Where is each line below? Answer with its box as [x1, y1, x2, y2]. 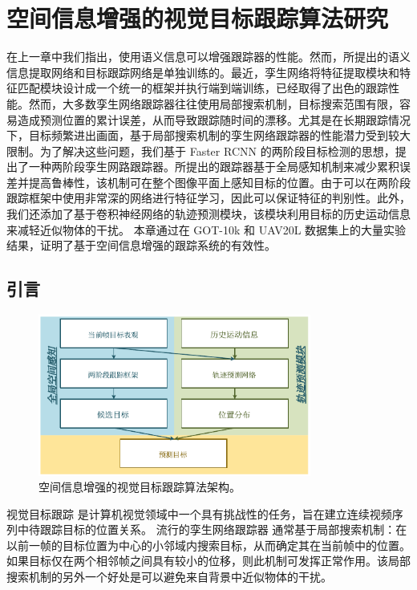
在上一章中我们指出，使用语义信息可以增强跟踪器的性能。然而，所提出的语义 [6, 48, 411, 65]
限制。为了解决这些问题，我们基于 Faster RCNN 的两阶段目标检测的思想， [6, 142, 395, 159]
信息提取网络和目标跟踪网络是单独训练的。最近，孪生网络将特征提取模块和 [6, 63, 399, 80]
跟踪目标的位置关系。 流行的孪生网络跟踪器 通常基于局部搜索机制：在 [39, 521, 407, 538]
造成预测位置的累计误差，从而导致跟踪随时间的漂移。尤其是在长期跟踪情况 [17, 111, 411, 128]
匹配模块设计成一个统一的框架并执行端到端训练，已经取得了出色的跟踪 [17, 79, 388, 96]
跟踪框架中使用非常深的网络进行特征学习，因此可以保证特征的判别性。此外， [6, 189, 411, 206]
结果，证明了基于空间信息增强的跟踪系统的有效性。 [6, 237, 276, 254]
